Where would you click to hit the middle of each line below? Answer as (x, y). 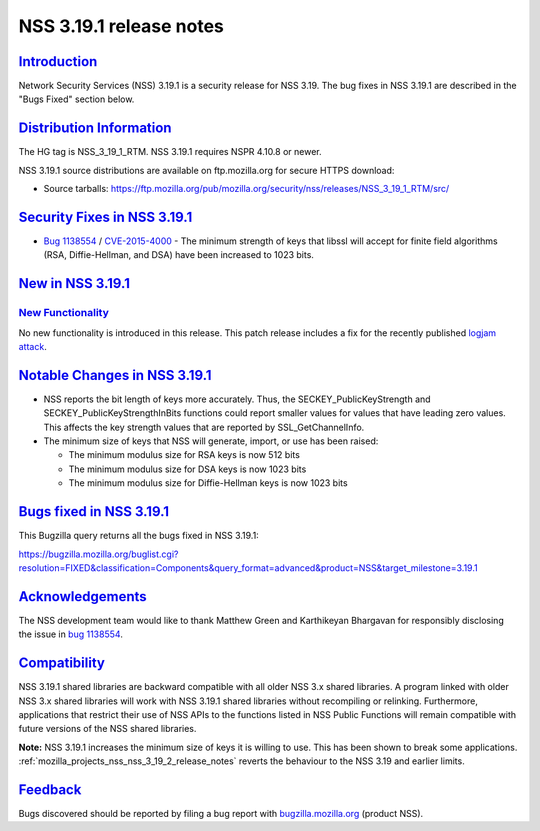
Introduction (58, 61)
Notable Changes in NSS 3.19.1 (115, 375)
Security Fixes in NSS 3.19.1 (105, 216)
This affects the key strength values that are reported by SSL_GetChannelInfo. (204, 427)
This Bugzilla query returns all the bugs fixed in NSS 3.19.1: (138, 536)
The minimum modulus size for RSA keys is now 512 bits (184, 455)
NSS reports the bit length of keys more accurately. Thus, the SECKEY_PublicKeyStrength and (237, 399)
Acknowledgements (82, 596)
